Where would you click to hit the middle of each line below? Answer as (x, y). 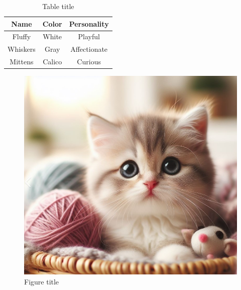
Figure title (42, 281)
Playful (89, 36)
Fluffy (22, 36)
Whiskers (22, 49)
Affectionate (89, 49)
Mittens (22, 62)
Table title (58, 6)
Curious (89, 62)
